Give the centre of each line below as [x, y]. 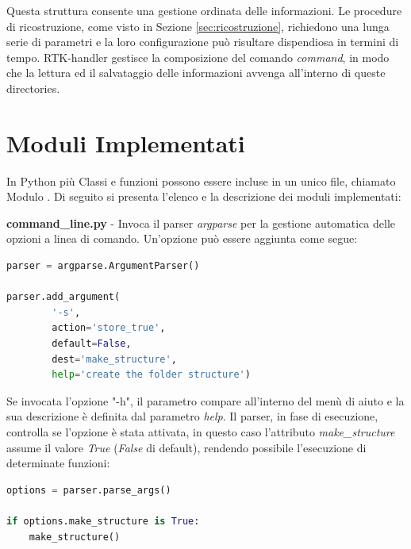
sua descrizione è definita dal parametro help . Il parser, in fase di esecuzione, [192, 416]
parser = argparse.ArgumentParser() [103, 266]
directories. [33, 88]
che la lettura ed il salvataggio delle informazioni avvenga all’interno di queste [196, 73]
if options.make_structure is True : [103, 521]
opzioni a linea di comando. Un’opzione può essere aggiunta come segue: [182, 238]
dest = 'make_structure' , [114, 359]
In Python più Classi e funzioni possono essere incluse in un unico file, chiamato [201, 180]
